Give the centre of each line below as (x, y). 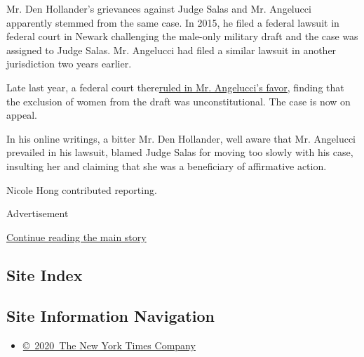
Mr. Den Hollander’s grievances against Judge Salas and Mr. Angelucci (159, 8)
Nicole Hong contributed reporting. (82, 189)
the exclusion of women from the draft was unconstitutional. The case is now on (178, 101)
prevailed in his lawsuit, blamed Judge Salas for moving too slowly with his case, (180, 152)
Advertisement (38, 213)
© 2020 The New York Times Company (109, 345)
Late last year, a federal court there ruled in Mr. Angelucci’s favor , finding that (175, 87)
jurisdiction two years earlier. (69, 64)
